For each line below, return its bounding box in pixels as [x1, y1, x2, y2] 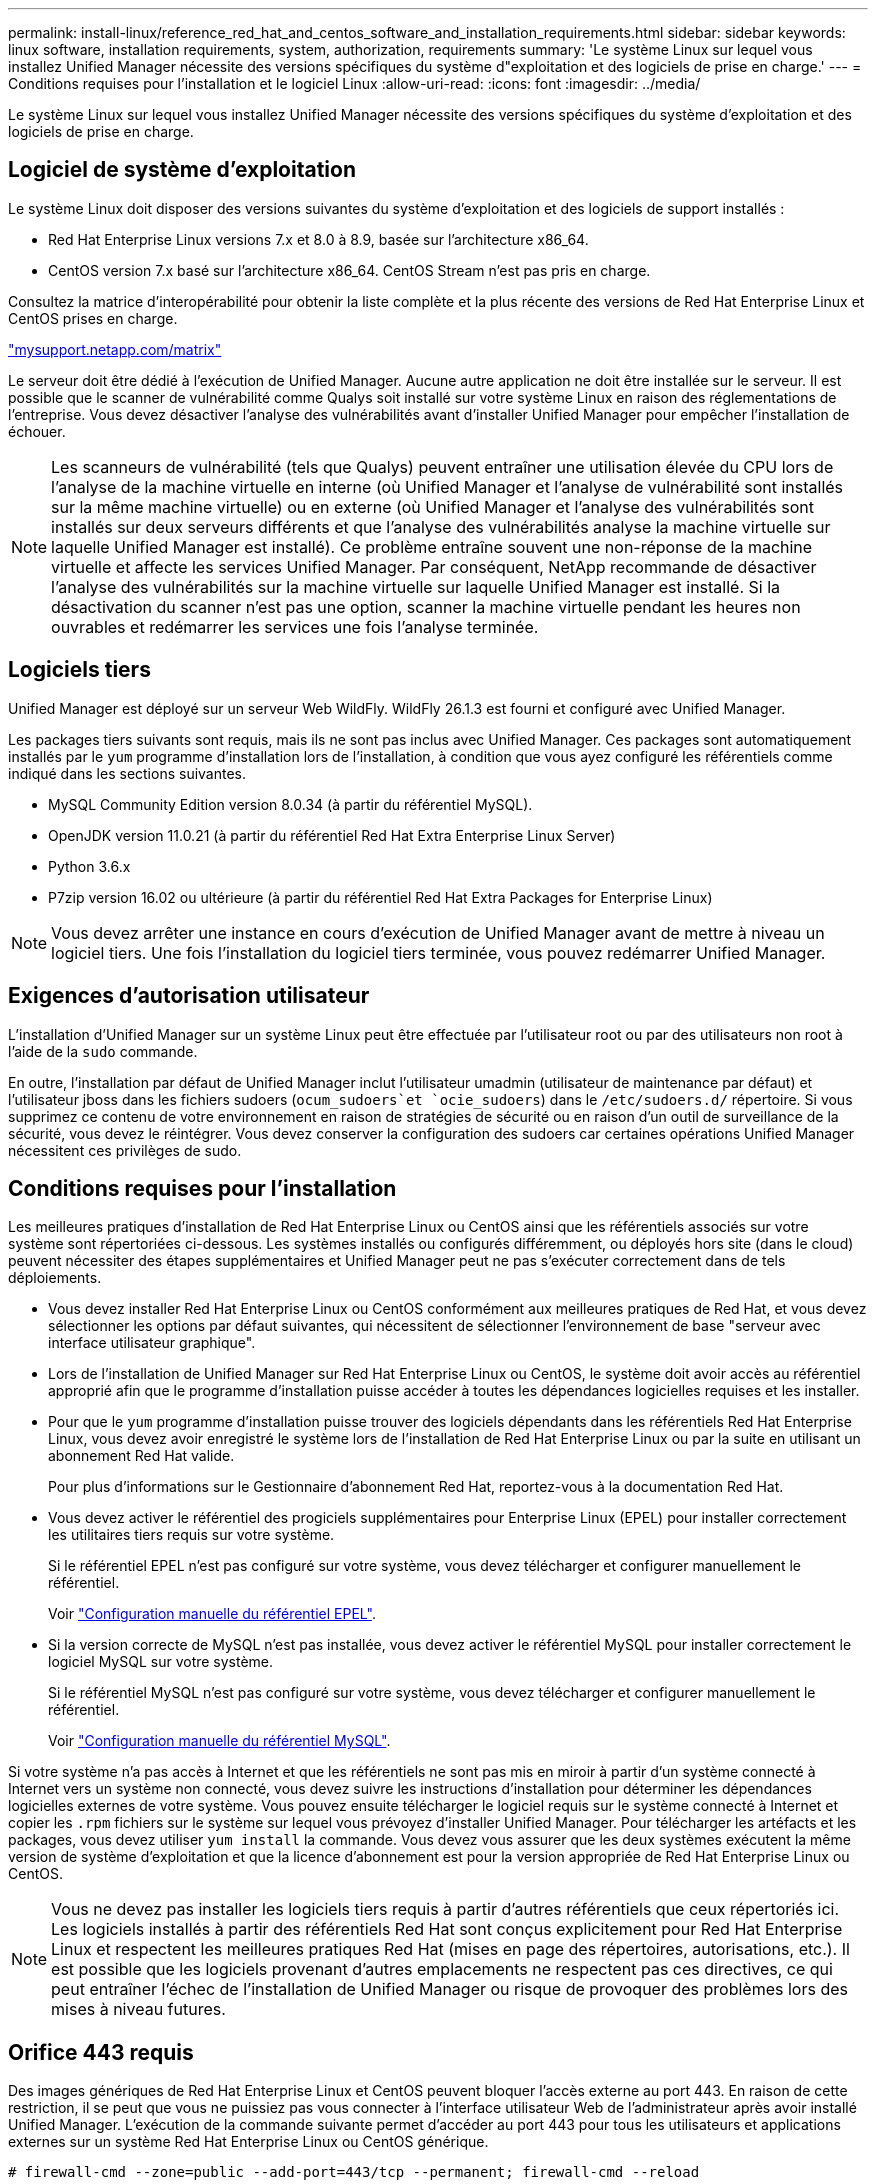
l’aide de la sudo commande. [8, 1042, 198, 1060]
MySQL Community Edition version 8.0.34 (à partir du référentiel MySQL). [48, 795, 533, 813]
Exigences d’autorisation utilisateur [8, 983, 370, 1009]
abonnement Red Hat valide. [48, 1447, 235, 1465]
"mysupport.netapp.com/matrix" [8, 340, 222, 358]
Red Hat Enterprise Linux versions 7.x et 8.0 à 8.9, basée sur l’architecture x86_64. [48, 230, 589, 248]
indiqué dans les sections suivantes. [8, 764, 247, 782]
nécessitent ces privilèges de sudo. [8, 1141, 242, 1159]
